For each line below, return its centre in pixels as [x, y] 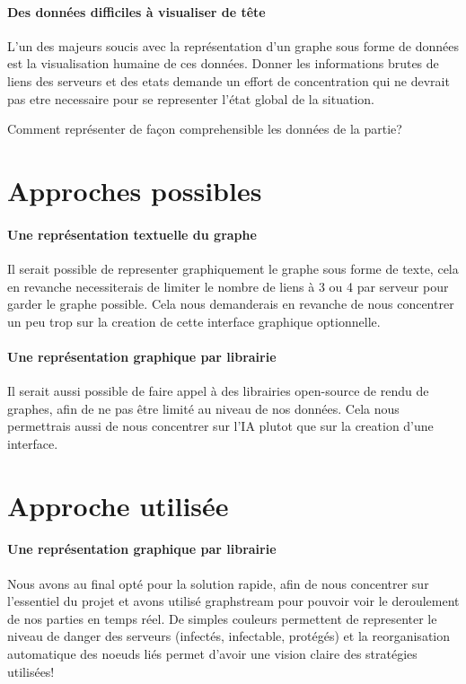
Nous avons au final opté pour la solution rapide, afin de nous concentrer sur [218, 583]
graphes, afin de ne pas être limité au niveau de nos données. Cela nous [203, 408]
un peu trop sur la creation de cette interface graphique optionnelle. [194, 321]
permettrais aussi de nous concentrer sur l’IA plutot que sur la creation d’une [220, 426]
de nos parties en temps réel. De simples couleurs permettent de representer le [222, 618]
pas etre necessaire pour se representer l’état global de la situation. [191, 98]
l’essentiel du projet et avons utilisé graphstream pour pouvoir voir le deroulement [233, 601]
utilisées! [31, 671]
